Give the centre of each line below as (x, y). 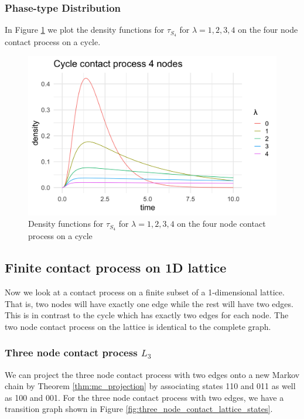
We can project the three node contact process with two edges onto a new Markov (152, 374)
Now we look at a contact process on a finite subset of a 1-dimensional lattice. (145, 292)
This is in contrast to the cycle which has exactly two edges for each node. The (147, 315)
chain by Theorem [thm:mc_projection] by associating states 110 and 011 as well (150, 386)
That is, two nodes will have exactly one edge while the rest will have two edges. (149, 303)
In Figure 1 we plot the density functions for (85, 30)
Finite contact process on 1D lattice (116, 268)
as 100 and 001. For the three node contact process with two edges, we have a (144, 397)
